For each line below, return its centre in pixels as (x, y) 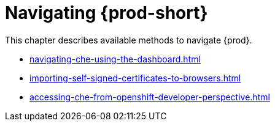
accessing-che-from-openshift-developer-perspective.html (150, 97)
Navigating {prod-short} (107, 13)
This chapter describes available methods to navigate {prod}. (129, 40)
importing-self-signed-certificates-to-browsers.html (135, 78)
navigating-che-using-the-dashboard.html (115, 59)
